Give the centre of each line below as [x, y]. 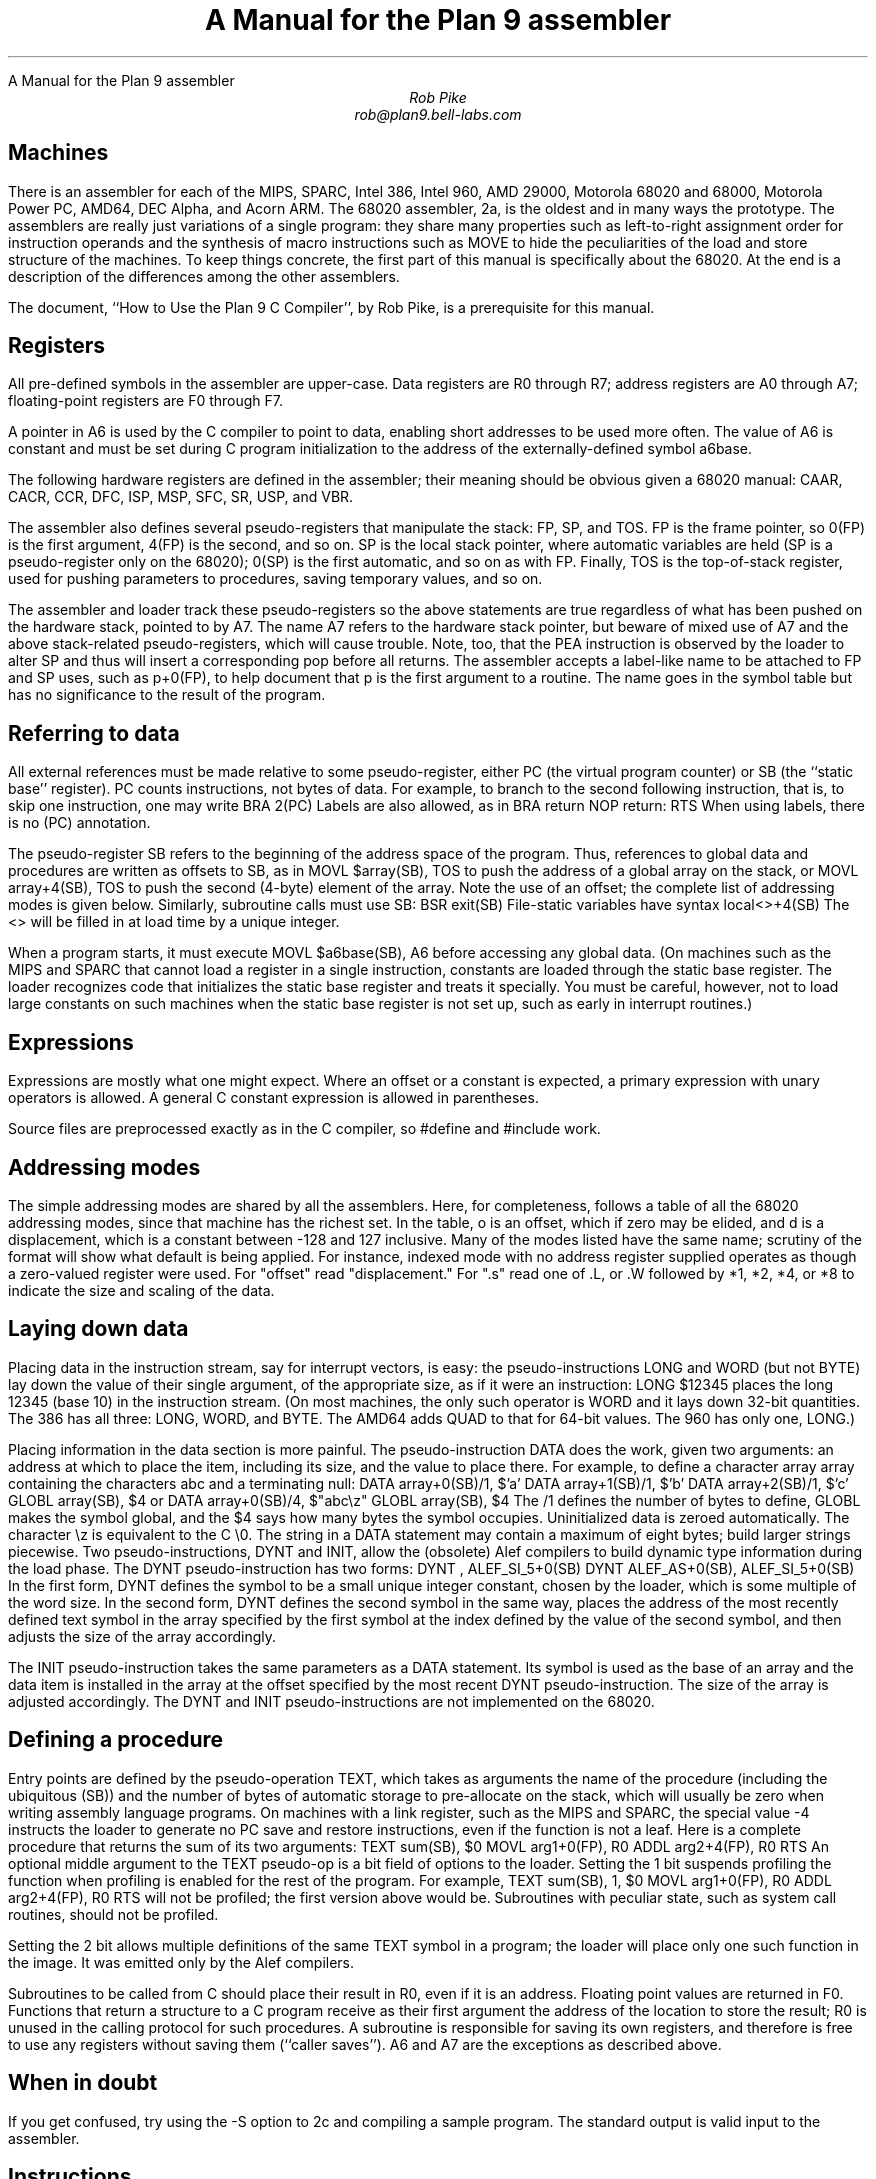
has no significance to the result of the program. [167, 695]
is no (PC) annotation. [79, 823]
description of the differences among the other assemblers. [204, 276]
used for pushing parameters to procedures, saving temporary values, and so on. [275, 579]
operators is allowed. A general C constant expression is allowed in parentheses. [273, 1098]
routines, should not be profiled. [113, 1914]
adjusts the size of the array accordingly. [142, 1636]
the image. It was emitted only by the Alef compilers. [181, 1962]
